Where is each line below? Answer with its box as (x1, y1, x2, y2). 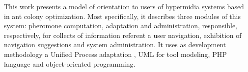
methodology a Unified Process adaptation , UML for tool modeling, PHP (4, 49, 227, 59)
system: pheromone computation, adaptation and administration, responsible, (4, 20, 238, 31)
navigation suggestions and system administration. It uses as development (4, 39, 226, 50)
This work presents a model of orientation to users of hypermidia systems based (4, 1, 244, 11)
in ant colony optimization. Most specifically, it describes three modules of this (4, 11, 241, 21)
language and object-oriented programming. (4, 58, 136, 69)
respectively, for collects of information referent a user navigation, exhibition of (4, 30, 242, 40)
